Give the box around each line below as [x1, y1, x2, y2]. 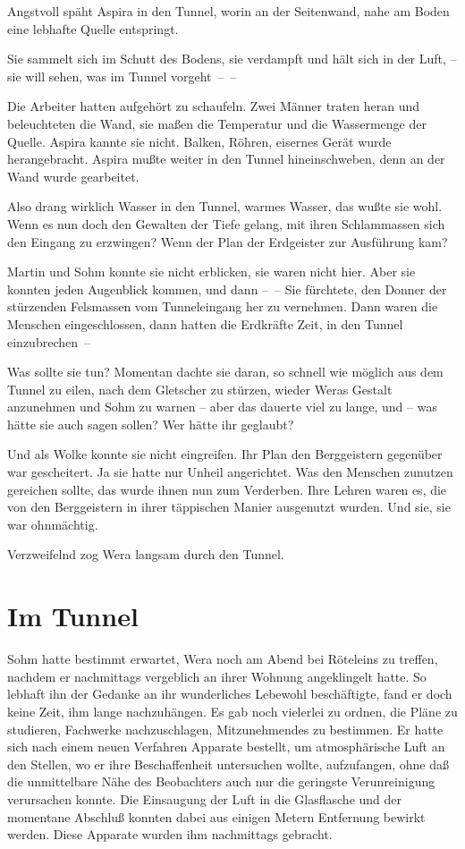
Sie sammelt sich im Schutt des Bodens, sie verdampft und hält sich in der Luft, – [7, 49, 457, 68]
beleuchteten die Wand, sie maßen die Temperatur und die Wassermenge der [7, 114, 427, 132]
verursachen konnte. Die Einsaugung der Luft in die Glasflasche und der [7, 789, 402, 808]
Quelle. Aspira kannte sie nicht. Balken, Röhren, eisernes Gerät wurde [7, 132, 392, 150]
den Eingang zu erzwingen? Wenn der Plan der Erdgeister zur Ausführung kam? [7, 232, 448, 250]
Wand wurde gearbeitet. [7, 166, 139, 185]
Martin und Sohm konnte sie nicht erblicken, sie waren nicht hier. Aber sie [7, 262, 416, 281]
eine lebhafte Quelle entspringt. [7, 19, 179, 38]
